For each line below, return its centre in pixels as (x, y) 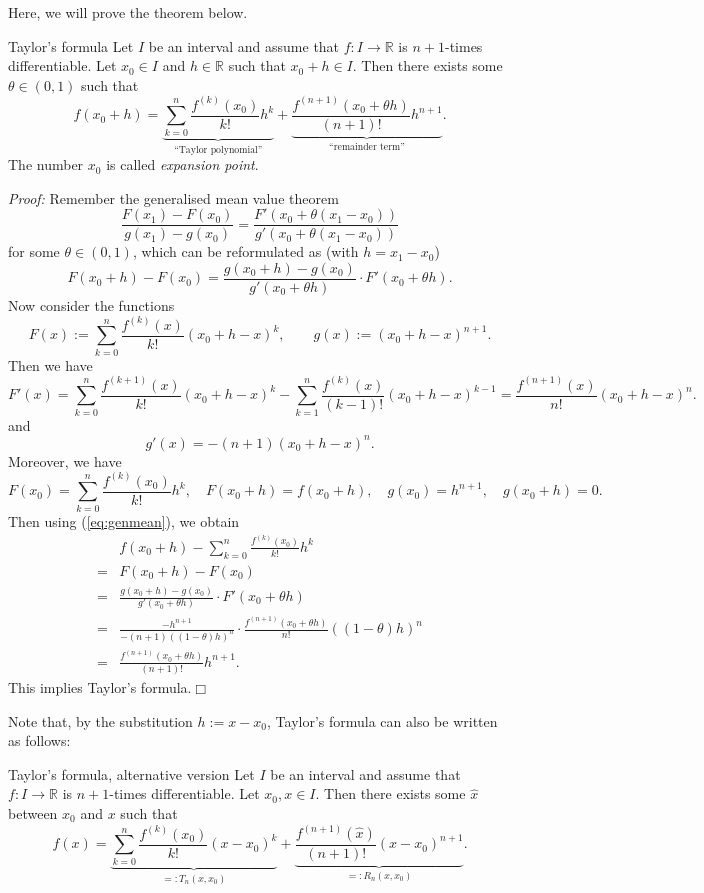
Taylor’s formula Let (71, 45)
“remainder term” (367, 146)
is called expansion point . (182, 164)
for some (34, 251)
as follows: (39, 740)
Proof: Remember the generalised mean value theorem (173, 197)
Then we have (50, 364)
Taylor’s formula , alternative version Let (131, 773)
